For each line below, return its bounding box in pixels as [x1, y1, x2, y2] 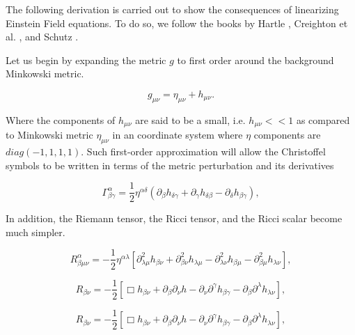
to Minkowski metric [6, 127, 93, 142]
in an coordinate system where [112, 127, 243, 142]
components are [253, 127, 321, 142]
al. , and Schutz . [6, 29, 79, 44]
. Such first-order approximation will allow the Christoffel [81, 144, 326, 159]
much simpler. [6, 224, 65, 239]
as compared [296, 112, 350, 127]
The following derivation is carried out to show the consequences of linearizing [6, 2, 339, 16]
